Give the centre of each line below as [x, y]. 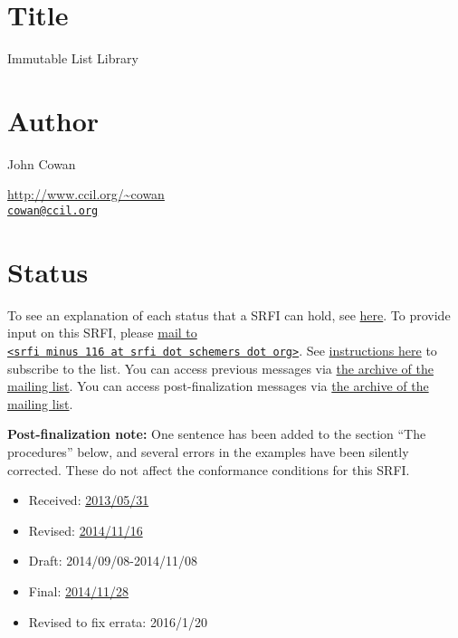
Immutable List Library [73, 58]
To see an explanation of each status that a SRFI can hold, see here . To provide [229, 314]
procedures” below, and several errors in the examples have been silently [208, 452]
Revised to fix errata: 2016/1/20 [118, 621]
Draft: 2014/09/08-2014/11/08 [113, 561]
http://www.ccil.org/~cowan [86, 194]
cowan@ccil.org [53, 211]
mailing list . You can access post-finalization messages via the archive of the [218, 386]
